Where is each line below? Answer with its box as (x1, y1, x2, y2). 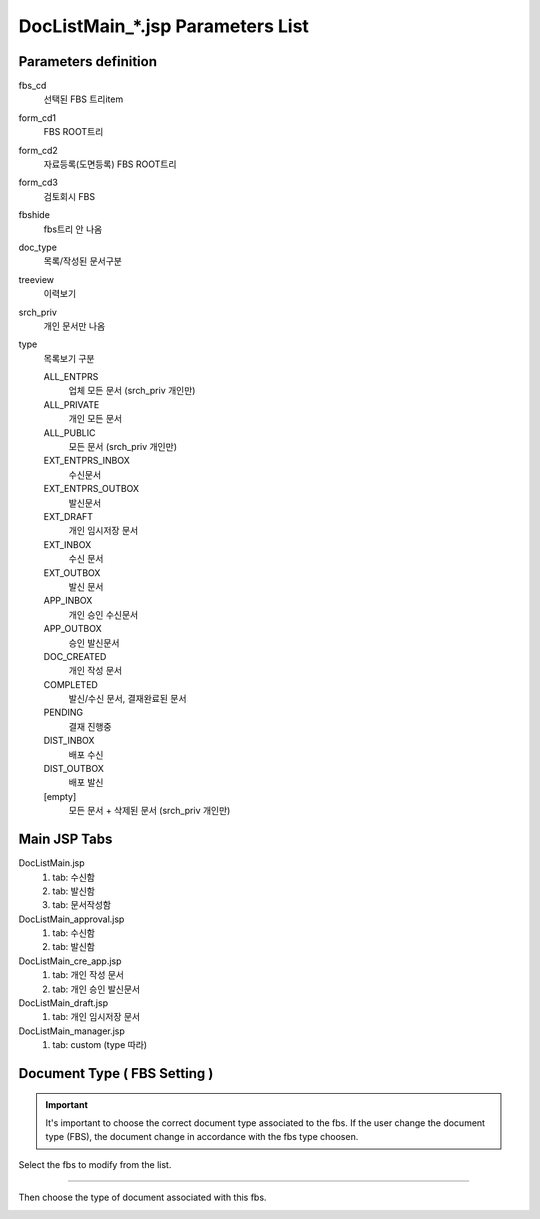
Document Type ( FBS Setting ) (18, 1065, 214, 1082)
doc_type (18, 241, 57, 253)
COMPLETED (43, 678, 99, 690)
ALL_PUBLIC (43, 426, 96, 439)
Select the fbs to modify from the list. (18, 1158, 172, 1170)
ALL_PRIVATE (43, 398, 100, 410)
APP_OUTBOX (43, 623, 102, 635)
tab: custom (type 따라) (52, 1039, 148, 1051)
